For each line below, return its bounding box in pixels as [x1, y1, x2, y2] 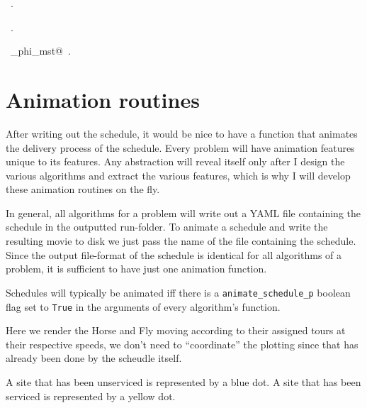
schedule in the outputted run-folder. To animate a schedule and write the [6, 219, 328, 234]
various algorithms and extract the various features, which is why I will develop [6, 167, 351, 182]
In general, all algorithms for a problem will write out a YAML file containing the [6, 205, 361, 220]
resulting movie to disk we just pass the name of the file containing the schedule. [6, 233, 356, 248]
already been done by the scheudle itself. [6, 351, 182, 365]
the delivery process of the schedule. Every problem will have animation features [6, 140, 355, 155]
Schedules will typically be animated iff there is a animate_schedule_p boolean [6, 285, 351, 299]
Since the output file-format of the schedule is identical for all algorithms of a [6, 247, 342, 262]
